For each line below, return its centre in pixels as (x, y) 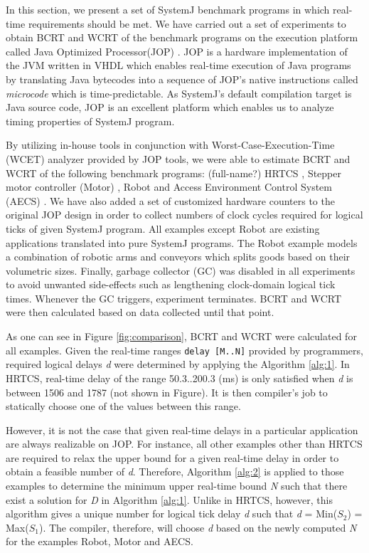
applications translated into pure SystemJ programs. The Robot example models (182, 242)
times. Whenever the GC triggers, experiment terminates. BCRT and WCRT (174, 298)
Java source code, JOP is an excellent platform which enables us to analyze (170, 107)
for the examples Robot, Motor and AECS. (100, 541)
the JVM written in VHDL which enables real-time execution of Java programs (178, 65)
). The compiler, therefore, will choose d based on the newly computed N (198, 527)
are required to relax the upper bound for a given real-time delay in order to (172, 457)
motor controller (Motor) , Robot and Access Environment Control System (169, 187)
